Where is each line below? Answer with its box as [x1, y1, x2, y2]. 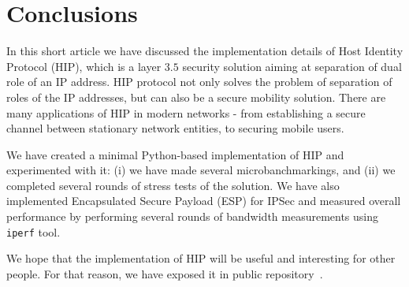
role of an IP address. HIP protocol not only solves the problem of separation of [6, 73, 392, 90]
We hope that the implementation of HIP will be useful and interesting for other [6, 250, 396, 266]
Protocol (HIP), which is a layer [6, 58, 162, 74]
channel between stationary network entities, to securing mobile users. [6, 120, 344, 136]
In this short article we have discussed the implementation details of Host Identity [6, 43, 403, 59]
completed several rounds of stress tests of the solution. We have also [6, 177, 340, 193]
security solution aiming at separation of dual [182, 58, 402, 74]
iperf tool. [6, 223, 61, 240]
